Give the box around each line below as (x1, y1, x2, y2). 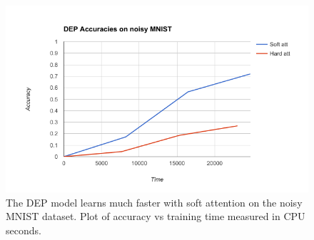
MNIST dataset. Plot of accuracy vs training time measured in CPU (6, 209, 305, 224)
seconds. (6, 222, 41, 237)
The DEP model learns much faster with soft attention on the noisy (6, 194, 303, 209)
